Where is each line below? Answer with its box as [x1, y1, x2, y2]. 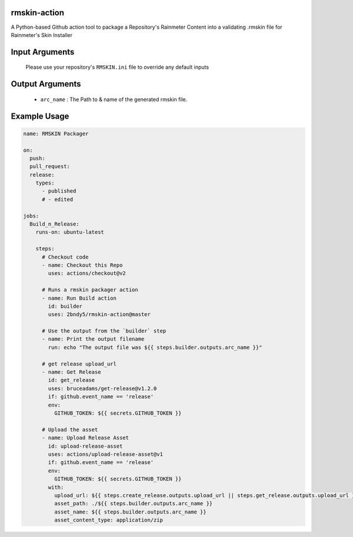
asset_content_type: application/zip [54, 517, 163, 523]
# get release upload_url [42, 360, 117, 367]
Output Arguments [11, 79, 82, 89]
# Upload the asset [42, 426, 98, 433]
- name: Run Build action [42, 294, 117, 301]
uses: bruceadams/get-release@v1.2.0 [48, 385, 157, 392]
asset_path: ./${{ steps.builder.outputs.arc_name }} [54, 500, 213, 507]
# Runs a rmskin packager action [42, 287, 138, 293]
